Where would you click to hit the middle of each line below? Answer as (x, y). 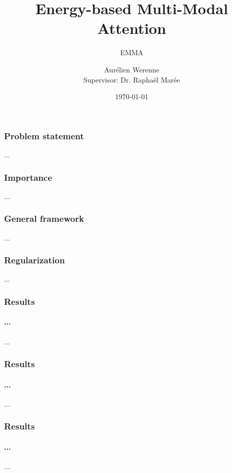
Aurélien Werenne (132, 69)
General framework (44, 219)
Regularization (34, 260)
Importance (28, 177)
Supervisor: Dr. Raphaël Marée (132, 79)
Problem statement (44, 135)
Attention (132, 28)
